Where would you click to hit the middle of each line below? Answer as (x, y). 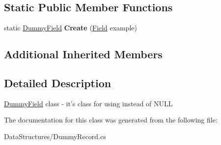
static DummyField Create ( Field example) (71, 28)
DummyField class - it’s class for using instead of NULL (88, 103)
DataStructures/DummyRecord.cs (55, 136)
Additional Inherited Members (83, 54)
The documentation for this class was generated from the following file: (111, 120)
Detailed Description (58, 83)
